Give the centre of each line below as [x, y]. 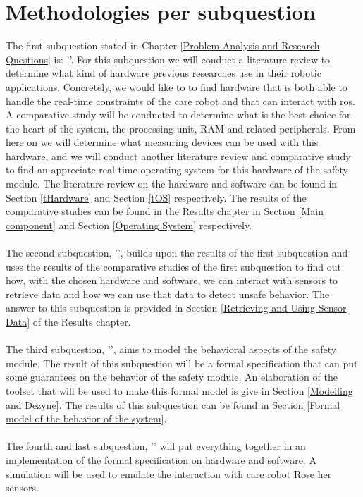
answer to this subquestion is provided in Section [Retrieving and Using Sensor [176, 308]
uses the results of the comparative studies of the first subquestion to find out [174, 266]
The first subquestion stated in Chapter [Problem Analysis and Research [163, 45]
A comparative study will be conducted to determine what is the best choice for [178, 115]
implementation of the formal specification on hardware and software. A [161, 459]
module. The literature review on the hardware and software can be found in [172, 184]
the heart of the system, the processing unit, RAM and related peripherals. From [181, 128]
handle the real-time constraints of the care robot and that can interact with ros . [180, 100]
